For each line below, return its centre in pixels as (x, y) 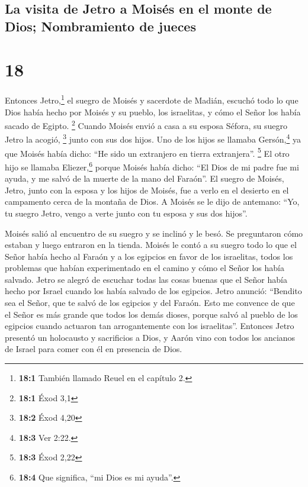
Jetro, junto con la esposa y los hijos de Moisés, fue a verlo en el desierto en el (147, 190)
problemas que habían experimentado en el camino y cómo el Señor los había (145, 268)
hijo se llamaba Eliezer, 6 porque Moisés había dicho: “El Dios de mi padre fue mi (152, 166)
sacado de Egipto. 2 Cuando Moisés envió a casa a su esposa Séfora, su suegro (146, 125)
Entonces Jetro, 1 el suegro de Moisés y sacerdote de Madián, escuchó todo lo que (152, 99)
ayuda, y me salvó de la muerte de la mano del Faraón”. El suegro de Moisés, (145, 178)
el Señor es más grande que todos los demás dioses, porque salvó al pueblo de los (151, 314)
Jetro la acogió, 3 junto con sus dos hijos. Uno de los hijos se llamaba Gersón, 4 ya (153, 138)
